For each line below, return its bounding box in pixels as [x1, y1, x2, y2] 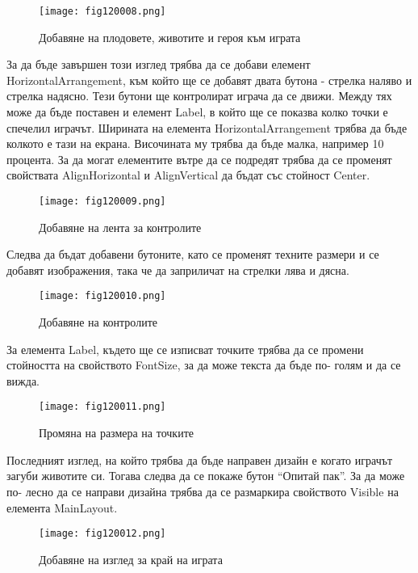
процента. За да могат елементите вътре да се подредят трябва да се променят [6, 150, 392, 167]
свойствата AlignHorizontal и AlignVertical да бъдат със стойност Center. [6, 166, 370, 183]
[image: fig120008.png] [39, 6, 166, 17]
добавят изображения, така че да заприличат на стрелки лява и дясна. [6, 261, 349, 278]
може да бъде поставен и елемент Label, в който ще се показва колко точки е [6, 103, 388, 120]
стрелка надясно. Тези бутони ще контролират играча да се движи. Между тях [6, 87, 392, 104]
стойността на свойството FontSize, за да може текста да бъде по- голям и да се [6, 356, 401, 373]
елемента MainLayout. [6, 499, 118, 516]
